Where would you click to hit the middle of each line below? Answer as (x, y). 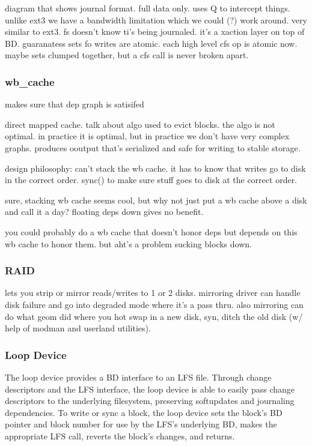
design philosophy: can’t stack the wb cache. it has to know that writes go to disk (155, 168)
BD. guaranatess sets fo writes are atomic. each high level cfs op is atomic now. (151, 43)
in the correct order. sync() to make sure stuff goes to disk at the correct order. (151, 180)
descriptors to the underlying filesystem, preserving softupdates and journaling (150, 401)
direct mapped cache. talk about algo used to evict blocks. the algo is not (140, 124)
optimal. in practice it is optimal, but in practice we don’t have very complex (147, 136)
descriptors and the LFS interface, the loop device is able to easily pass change (150, 389)
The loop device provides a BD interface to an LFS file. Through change (138, 377)
